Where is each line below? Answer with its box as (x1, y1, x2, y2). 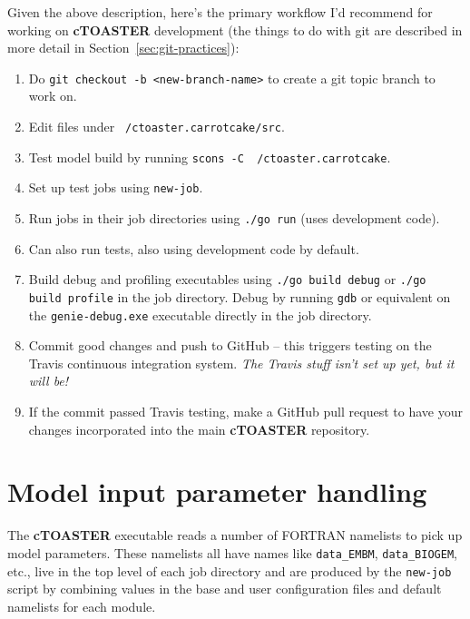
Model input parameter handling (7, 473, 427, 510)
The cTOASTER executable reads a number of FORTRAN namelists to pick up (7, 526, 463, 545)
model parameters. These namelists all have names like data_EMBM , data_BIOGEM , (7, 543, 457, 562)
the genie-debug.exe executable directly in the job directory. (28, 305, 372, 324)
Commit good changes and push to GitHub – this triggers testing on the (28, 336, 432, 355)
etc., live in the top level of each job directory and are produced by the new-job (7, 561, 452, 580)
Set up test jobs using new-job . (28, 178, 203, 197)
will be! (28, 371, 69, 390)
